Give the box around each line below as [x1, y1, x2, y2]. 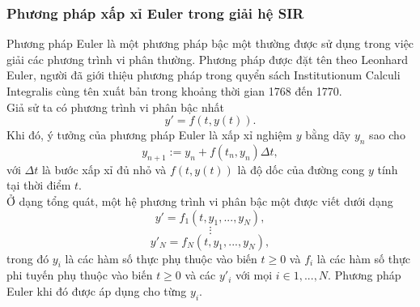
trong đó [6, 249, 49, 266]
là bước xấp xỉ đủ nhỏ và [41, 160, 167, 177]
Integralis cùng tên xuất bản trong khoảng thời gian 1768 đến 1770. [6, 83, 342, 99]
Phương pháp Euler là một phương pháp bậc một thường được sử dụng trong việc [6, 35, 414, 52]
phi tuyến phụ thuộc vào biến [6, 266, 153, 284]
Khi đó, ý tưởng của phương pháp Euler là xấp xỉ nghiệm [6, 126, 293, 143]
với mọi [235, 266, 273, 284]
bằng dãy [305, 126, 351, 143]
